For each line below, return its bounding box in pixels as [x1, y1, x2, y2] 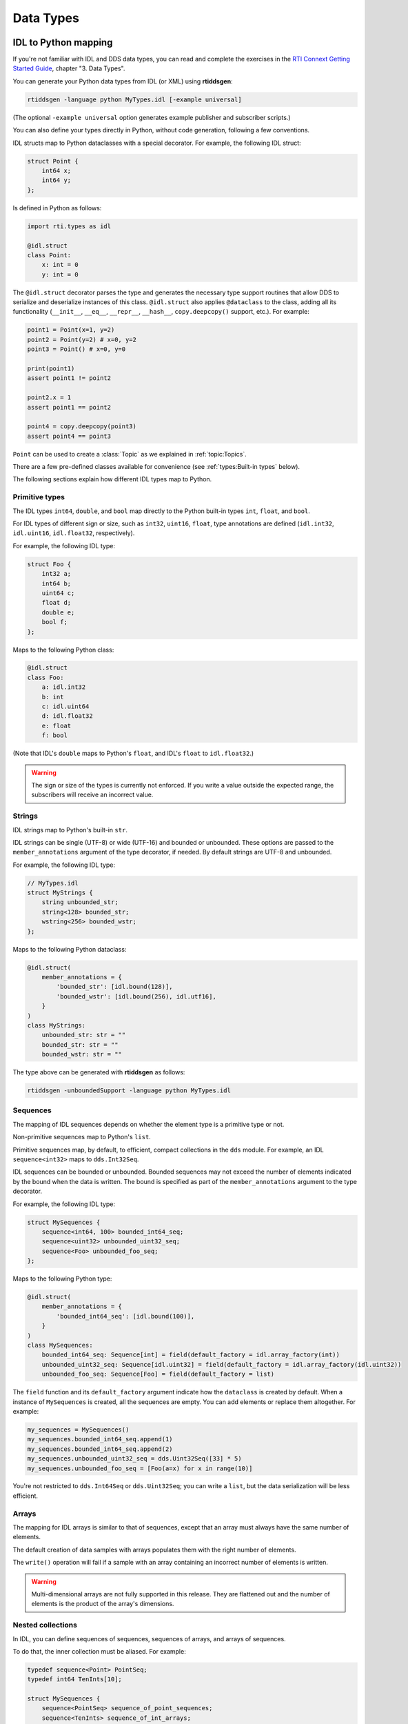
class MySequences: [27, 1341, 93, 1350]
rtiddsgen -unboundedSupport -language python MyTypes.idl [27, 1087, 231, 1094]
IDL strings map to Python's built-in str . [12, 825, 127, 834]
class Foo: [27, 673, 64, 681]
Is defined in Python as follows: [12, 203, 102, 212]
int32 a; [41, 570, 72, 578]
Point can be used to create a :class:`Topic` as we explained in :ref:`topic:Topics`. [12, 450, 247, 458]
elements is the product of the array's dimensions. [31, 1600, 174, 1608]
